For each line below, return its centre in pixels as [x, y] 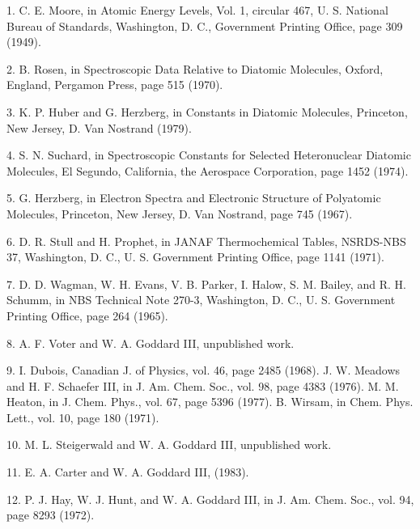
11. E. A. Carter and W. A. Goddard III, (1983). [128, 472]
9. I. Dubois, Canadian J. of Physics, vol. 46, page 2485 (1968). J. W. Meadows [204, 370]
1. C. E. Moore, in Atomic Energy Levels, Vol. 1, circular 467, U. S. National [197, 10]
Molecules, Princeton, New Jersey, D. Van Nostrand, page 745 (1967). [180, 213]
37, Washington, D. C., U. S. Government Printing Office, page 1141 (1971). [195, 257]
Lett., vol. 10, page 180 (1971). [83, 417]
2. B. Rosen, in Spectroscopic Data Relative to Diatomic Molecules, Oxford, [195, 68]
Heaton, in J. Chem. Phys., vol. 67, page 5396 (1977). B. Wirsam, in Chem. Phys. [210, 402]
